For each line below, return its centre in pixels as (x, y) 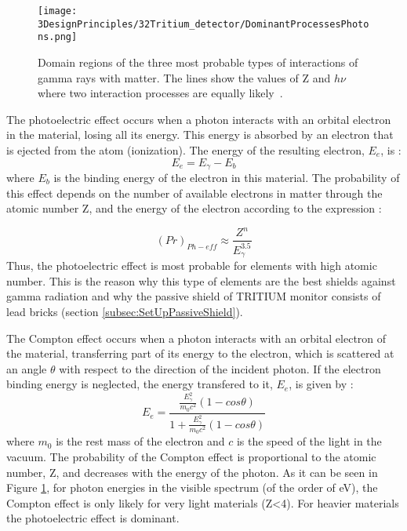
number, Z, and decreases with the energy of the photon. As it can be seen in (192, 472)
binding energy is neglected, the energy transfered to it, (140, 384)
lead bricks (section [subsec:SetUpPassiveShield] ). (125, 311)
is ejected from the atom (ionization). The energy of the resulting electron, (185, 149)
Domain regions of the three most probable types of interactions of (198, 62)
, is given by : (321, 384)
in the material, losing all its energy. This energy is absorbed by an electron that (200, 135)
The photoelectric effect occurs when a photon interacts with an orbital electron (199, 119)
